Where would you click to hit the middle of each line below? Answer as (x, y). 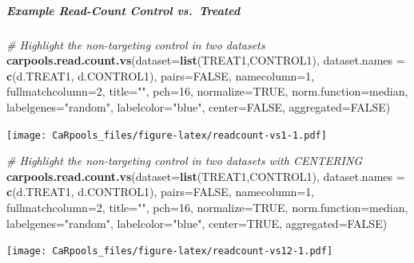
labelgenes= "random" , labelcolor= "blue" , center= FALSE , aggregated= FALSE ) (199, 106)
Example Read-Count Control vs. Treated (123, 10)
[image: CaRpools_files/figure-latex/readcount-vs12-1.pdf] (170, 251)
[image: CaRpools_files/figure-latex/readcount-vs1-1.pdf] (167, 135)
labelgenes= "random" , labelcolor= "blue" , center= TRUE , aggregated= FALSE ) (197, 223)
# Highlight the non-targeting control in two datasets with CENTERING (185, 161)
